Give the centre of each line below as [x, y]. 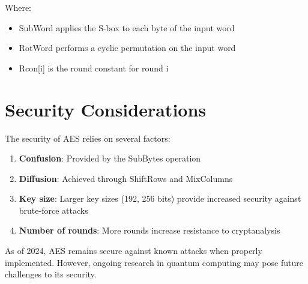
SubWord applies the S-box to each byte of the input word [127, 27]
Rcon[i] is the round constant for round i [94, 68]
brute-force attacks [53, 210]
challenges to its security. [51, 274]
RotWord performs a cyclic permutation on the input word [127, 48]
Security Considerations [106, 109]
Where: [18, 7]
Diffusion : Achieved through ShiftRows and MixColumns [126, 178]
